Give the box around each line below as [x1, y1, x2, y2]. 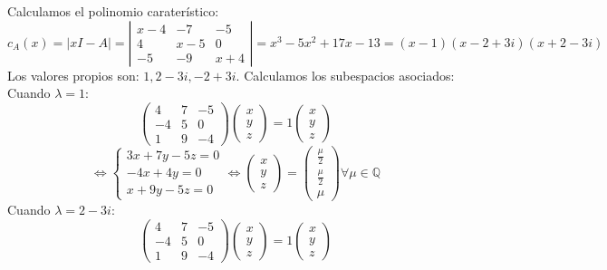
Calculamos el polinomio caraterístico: [7, 2, 219, 20]
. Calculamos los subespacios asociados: [236, 65, 455, 84]
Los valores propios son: [7, 65, 140, 84]
